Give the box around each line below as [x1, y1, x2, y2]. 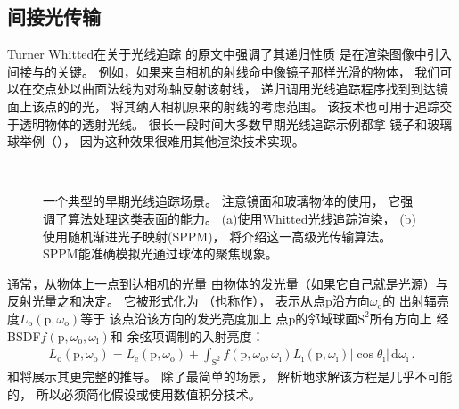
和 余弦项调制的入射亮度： [110, 326, 265, 345]
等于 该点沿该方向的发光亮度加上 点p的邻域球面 [80, 308, 358, 327]
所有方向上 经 [369, 308, 449, 327]
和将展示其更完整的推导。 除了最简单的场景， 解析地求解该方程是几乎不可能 [7, 366, 453, 385]
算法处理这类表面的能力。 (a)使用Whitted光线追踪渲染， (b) [67, 209, 416, 227]
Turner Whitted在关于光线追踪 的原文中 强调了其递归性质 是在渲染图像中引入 [7, 45, 452, 63]
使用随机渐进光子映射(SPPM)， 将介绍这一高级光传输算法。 [43, 226, 392, 245]
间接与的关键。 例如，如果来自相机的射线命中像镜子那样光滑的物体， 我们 [7, 61, 440, 80]
